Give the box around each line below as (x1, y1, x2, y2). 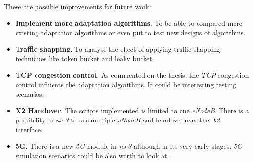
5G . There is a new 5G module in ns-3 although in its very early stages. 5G (15, 141, 242, 151)
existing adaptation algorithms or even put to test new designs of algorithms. (15, 27, 246, 38)
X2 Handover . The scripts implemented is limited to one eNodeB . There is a (15, 105, 249, 115)
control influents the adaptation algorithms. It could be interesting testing (15, 79, 236, 89)
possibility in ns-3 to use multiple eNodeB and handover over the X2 (15, 115, 220, 125)
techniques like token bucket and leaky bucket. (15, 53, 154, 63)
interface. (15, 124, 43, 134)
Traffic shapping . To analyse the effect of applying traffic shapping (15, 43, 220, 54)
